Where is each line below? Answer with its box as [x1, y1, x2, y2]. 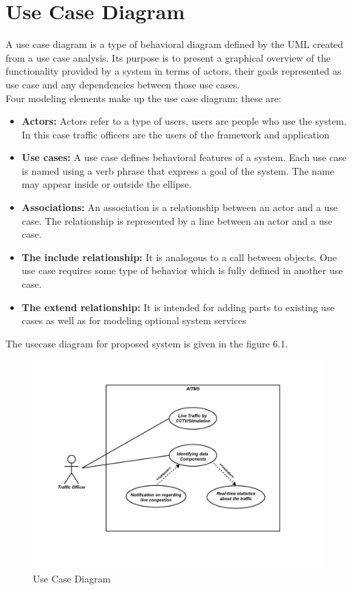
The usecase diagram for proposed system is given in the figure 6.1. [5, 336, 288, 350]
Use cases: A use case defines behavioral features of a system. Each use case [21, 150, 347, 164]
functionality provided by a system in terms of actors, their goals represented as [5, 64, 342, 78]
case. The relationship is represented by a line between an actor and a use [21, 213, 333, 228]
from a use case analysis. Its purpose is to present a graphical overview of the [5, 50, 331, 64]
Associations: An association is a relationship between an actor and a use [21, 200, 338, 214]
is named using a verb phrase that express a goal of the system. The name [21, 163, 335, 177]
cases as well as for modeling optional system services [21, 313, 246, 328]
